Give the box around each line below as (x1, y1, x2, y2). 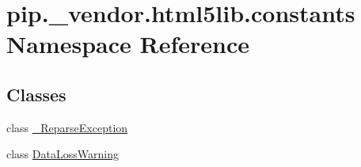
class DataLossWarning (6, 146, 119, 162)
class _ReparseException (6, 119, 128, 135)
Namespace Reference (6, 28, 249, 60)
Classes (6, 82, 66, 106)
